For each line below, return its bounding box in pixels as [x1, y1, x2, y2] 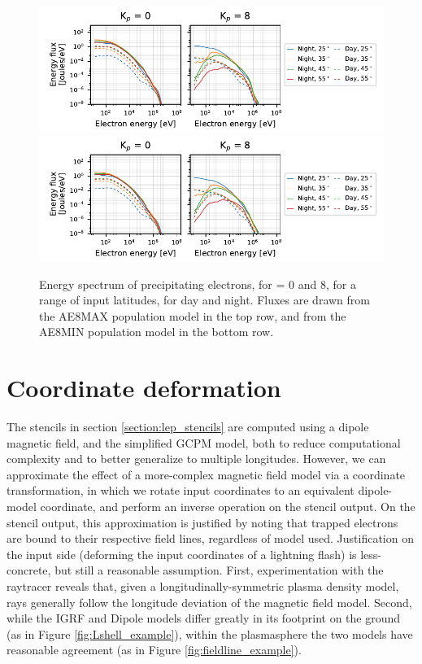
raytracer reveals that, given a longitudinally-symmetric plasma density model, [7, 577, 399, 594]
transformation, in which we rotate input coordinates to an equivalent [7, 482, 355, 499]
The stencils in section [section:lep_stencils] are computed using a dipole [7, 418, 369, 435]
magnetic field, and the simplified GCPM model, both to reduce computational [7, 434, 401, 451]
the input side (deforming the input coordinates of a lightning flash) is [7, 545, 357, 562]
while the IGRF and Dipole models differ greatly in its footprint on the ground [7, 609, 401, 627]
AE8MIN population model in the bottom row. [39, 323, 274, 340]
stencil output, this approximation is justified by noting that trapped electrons [7, 513, 398, 531]
